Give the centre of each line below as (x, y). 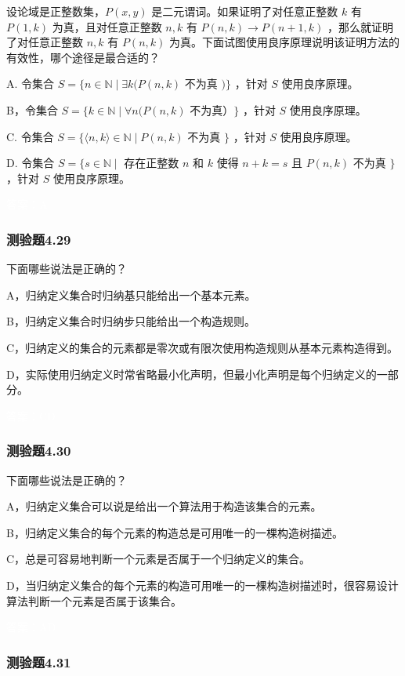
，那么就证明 (360, 26)
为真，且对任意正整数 (107, 26)
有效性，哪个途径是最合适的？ (83, 57)
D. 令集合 (31, 163)
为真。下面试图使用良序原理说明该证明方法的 (285, 42)
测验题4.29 (39, 239)
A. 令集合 (31, 84)
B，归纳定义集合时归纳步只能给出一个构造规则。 (131, 321)
